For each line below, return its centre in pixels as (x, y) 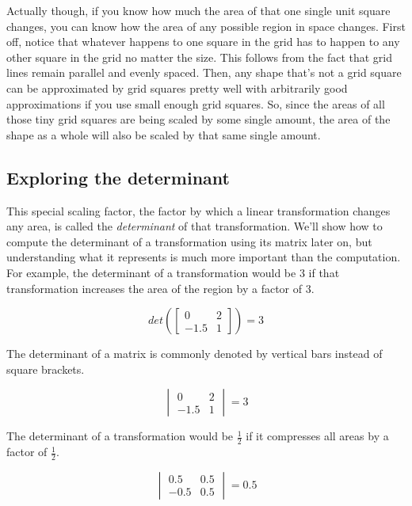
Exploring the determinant (118, 177)
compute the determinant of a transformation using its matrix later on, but (189, 241)
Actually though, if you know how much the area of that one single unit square (198, 10)
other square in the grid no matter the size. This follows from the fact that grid (200, 57)
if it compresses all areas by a (317, 436)
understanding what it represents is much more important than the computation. (204, 257)
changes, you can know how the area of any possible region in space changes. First (206, 26)
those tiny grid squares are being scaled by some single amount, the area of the (198, 119)
